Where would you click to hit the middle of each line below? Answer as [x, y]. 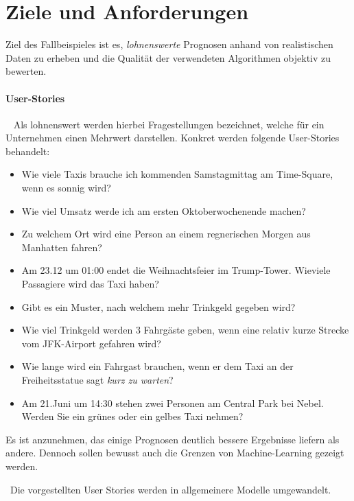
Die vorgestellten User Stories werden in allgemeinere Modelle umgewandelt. [170, 489]
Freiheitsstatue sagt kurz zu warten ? [97, 380]
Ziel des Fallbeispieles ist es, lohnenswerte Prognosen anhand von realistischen [169, 44]
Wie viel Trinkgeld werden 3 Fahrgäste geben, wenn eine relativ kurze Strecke [185, 330]
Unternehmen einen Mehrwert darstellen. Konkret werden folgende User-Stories [173, 138]
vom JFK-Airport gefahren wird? [91, 343]
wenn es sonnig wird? [66, 188]
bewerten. [26, 71]
